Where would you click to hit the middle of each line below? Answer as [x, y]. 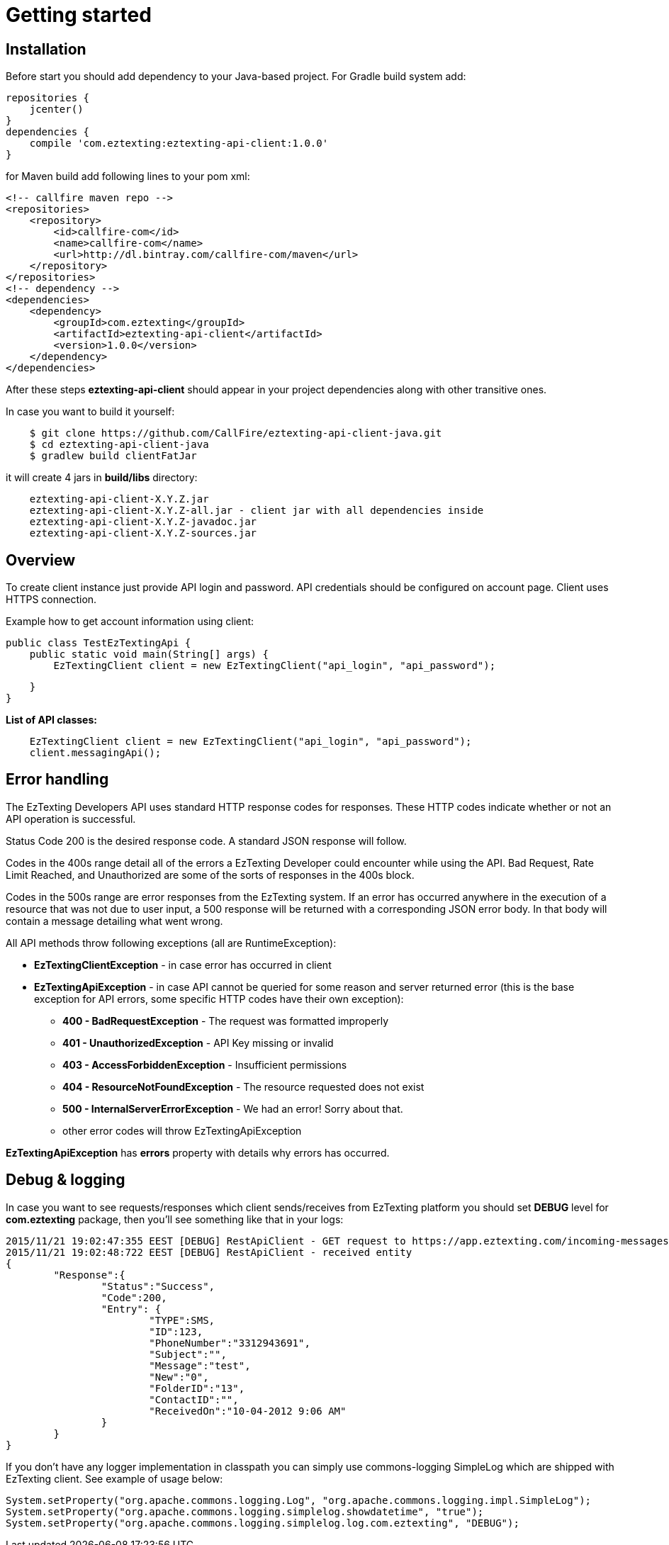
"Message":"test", [200, 1365]
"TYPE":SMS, [182, 1320]
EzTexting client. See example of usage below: [114, 1478]
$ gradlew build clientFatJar [113, 456]
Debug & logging [66, 1180]
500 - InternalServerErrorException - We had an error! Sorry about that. [233, 1108]
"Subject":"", [188, 1354]
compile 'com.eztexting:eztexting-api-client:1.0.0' [179, 144]
